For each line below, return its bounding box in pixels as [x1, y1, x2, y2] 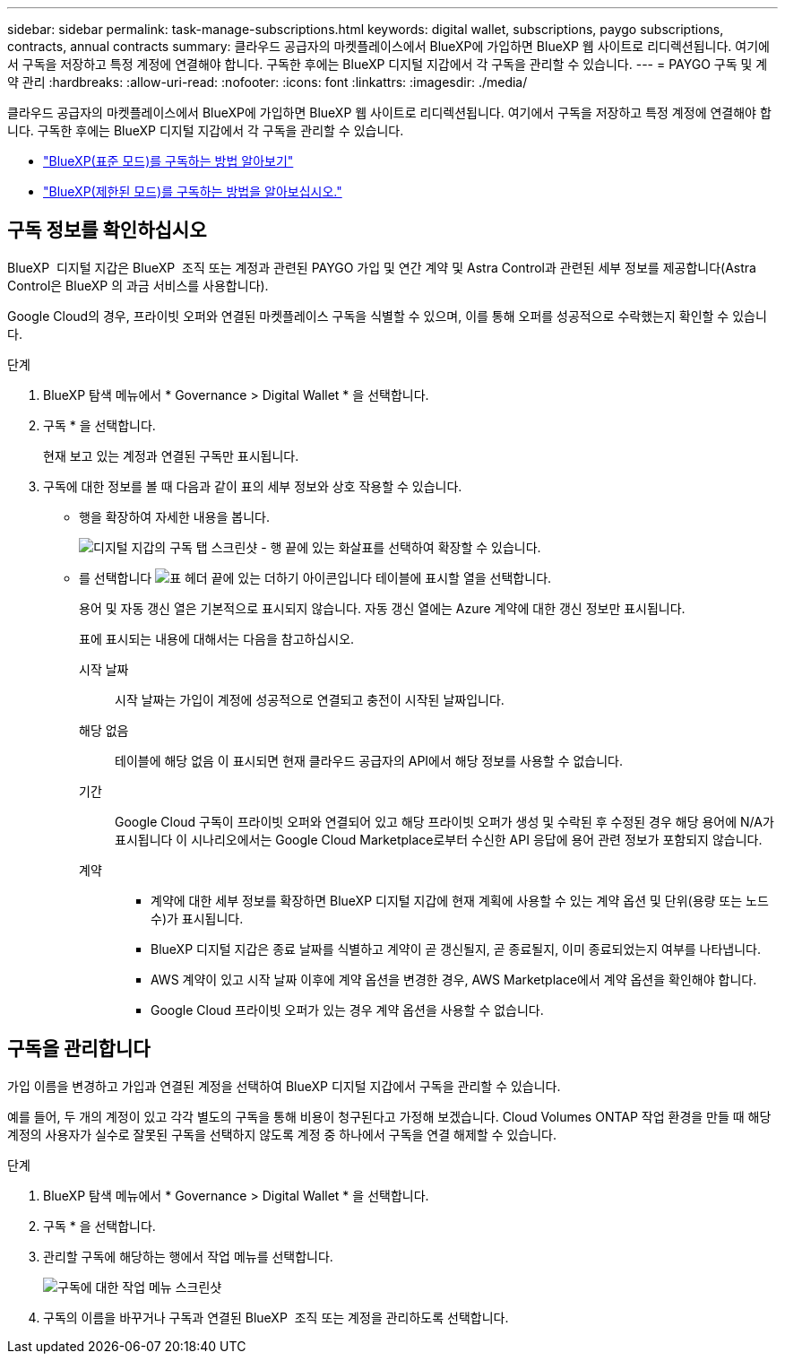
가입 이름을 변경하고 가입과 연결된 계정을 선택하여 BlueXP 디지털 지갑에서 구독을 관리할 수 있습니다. [7, 1078, 561, 1094]
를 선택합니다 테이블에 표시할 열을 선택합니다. [79, 569, 552, 585]
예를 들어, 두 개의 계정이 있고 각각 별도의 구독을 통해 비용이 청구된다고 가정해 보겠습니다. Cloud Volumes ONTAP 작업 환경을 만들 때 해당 [7, 1108, 772, 1124]
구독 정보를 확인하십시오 [7, 219, 207, 242]
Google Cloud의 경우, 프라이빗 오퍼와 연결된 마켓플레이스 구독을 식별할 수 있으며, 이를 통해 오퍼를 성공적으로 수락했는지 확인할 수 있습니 [7, 308, 767, 324]
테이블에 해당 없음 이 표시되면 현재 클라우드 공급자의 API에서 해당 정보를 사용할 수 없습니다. [115, 752, 624, 768]
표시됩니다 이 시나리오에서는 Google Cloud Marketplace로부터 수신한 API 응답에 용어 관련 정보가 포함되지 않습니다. [115, 831, 763, 847]
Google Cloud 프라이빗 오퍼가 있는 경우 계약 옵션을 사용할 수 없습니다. [151, 1001, 544, 1018]
